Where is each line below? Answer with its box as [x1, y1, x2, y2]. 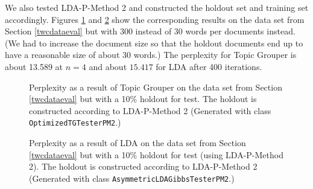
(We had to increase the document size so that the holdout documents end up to [5, 36, 303, 49]
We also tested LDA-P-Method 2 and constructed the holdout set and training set [5, 1, 309, 13]
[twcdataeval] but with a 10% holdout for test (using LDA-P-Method [29, 148, 283, 161]
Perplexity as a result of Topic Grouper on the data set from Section [29, 80, 282, 93]
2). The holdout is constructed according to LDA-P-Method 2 [29, 160, 258, 173]
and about [89, 60, 127, 72]
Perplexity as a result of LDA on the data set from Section [29, 136, 246, 149]
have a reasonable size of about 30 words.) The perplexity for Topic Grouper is [5, 48, 297, 61]
